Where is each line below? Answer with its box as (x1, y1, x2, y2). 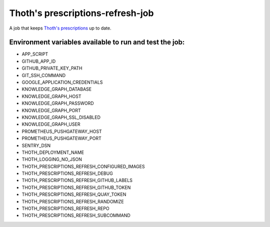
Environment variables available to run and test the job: (9, 38, 185, 47)
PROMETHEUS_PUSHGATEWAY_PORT (21, 135, 102, 141)
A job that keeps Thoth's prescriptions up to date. (9, 25, 111, 31)
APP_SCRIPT (21, 51, 48, 57)
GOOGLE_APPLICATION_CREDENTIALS (21, 79, 103, 85)
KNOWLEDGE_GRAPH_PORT (21, 107, 81, 113)
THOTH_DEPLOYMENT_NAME (21, 149, 84, 155)
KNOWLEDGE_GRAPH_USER (21, 121, 80, 127)
